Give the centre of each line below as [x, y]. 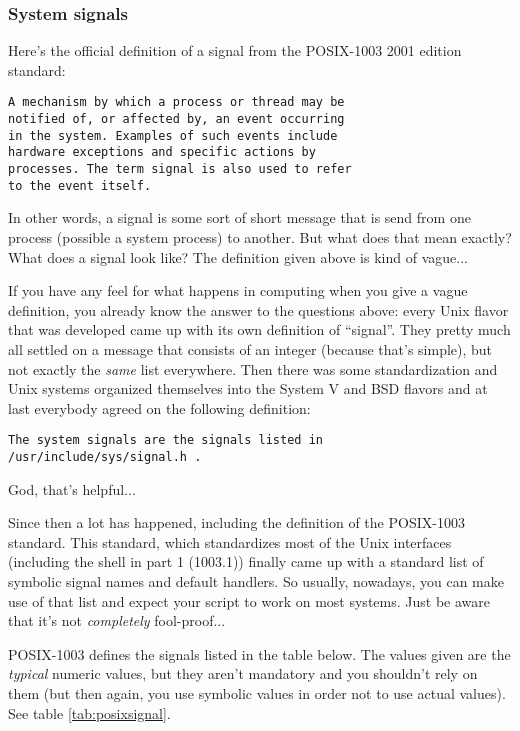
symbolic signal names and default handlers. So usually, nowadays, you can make [256, 580]
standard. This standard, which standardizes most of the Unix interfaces [230, 541]
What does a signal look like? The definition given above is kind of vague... [238, 256]
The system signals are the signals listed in [165, 440]
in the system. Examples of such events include [173, 135]
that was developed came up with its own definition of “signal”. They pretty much [259, 329]
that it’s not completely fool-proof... [117, 620]
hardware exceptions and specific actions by [162, 152]
